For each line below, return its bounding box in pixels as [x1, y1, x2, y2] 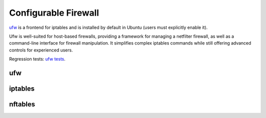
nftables [9, 100, 35, 108]
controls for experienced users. [9, 47, 73, 53]
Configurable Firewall [9, 7, 100, 18]
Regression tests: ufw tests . [9, 56, 66, 62]
